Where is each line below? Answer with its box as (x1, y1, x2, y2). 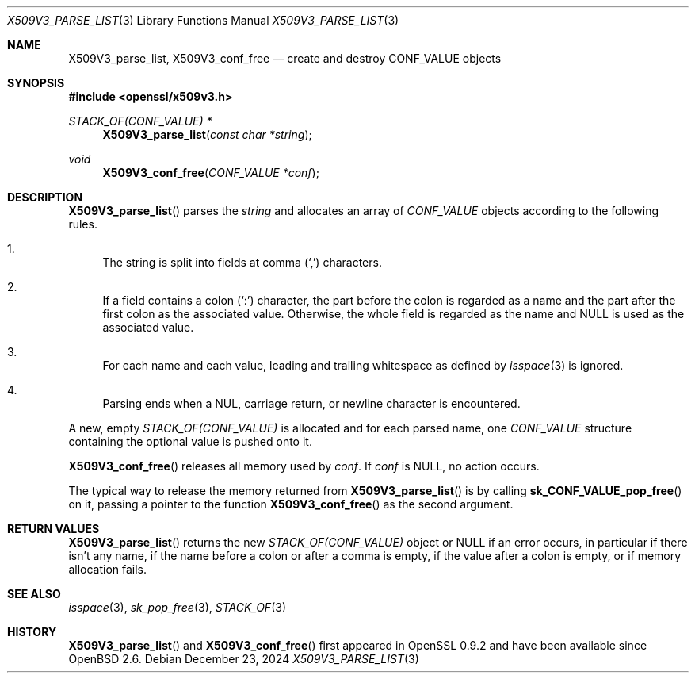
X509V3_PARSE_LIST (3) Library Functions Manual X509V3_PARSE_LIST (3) (7, 13, 399, 27)
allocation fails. (68, 562, 147, 576)
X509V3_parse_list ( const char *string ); (102, 128, 312, 141)
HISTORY (7, 625, 57, 639)
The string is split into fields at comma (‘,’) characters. (102, 255, 382, 269)
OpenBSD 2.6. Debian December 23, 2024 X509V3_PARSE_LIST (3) (68, 652, 419, 666)
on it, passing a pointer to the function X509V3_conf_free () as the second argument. (68, 497, 514, 511)
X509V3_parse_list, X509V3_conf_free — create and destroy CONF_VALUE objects (68, 52, 502, 65)
